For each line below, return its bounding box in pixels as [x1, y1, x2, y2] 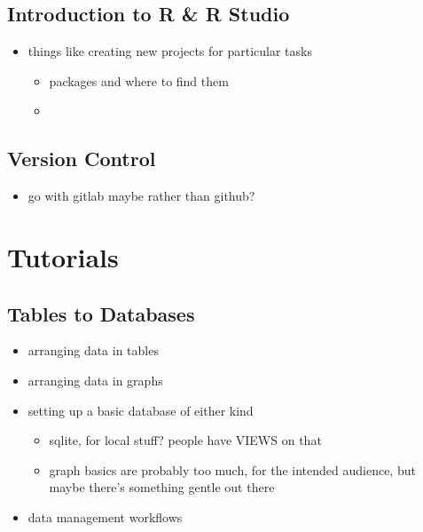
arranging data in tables [27, 341, 159, 360]
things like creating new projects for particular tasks [27, 42, 312, 60]
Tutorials [7, 238, 119, 274]
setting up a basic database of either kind [27, 401, 254, 419]
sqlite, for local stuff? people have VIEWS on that [49, 431, 322, 449]
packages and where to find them [49, 71, 229, 90]
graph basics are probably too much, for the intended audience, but [49, 460, 416, 479]
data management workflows [27, 507, 183, 526]
